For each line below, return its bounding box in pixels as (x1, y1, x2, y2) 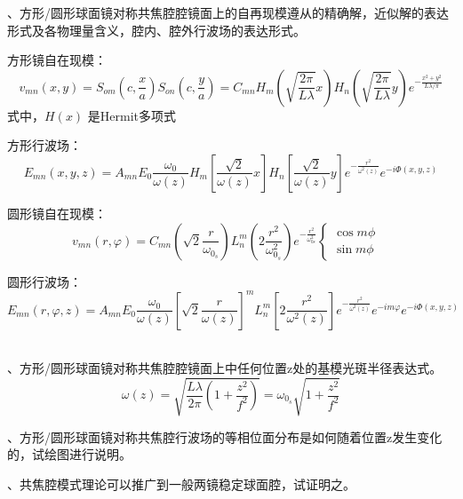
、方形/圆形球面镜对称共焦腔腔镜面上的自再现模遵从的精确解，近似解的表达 (7, 4, 449, 21)
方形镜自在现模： (7, 51, 107, 69)
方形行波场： (7, 136, 82, 154)
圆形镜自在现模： (7, 203, 107, 222)
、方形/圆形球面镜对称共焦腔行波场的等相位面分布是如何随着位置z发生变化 (7, 427, 443, 446)
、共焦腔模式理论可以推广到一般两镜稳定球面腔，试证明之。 (7, 475, 355, 494)
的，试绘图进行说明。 (7, 445, 132, 463)
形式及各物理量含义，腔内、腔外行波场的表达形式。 (7, 20, 306, 39)
